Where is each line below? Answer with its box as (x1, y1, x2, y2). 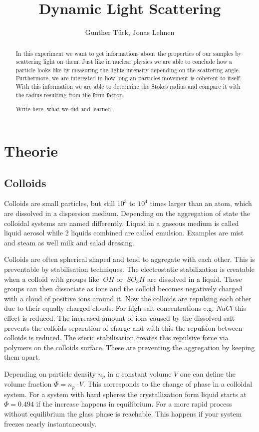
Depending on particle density (4, 368, 96, 379)
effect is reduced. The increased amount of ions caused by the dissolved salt (4, 312, 235, 323)
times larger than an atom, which (150, 198, 252, 209)
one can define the (180, 368, 236, 379)
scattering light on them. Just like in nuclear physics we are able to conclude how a (15, 57, 232, 66)
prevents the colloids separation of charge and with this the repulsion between (4, 322, 243, 333)
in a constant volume (107, 368, 172, 379)
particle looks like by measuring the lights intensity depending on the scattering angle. (15, 65, 241, 74)
